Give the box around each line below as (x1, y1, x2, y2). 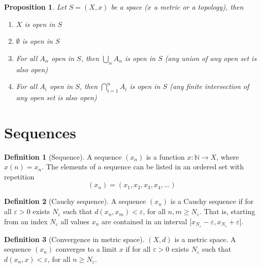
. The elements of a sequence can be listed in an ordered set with (42, 161, 244, 172)
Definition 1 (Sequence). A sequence (4, 151, 122, 162)
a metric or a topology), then (154, 2, 244, 12)
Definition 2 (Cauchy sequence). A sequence (4, 196, 146, 206)
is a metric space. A (174, 233, 236, 244)
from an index (4, 216, 48, 226)
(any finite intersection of (170, 81, 249, 92)
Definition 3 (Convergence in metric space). (4, 233, 145, 244)
